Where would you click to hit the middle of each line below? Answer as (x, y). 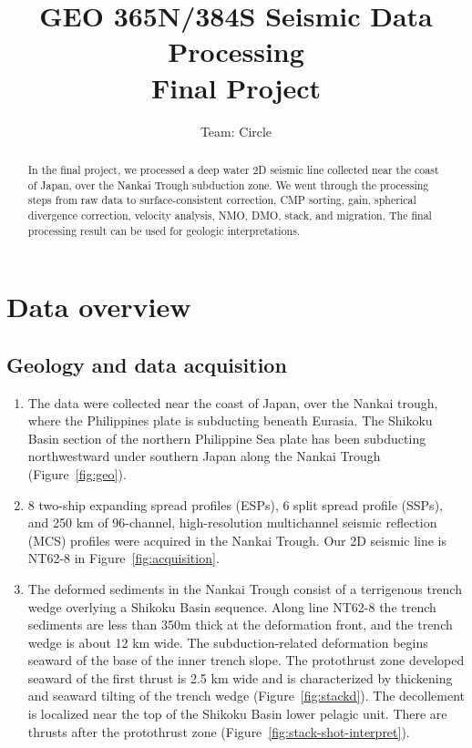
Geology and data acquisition (147, 364)
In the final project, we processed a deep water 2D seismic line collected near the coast (233, 169)
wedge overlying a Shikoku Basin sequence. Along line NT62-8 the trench (232, 606)
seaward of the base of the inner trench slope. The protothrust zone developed (246, 660)
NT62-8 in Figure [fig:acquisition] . (123, 558)
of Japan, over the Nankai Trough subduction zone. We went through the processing (228, 184)
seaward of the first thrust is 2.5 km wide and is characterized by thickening (240, 677)
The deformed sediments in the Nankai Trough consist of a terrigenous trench (245, 588)
